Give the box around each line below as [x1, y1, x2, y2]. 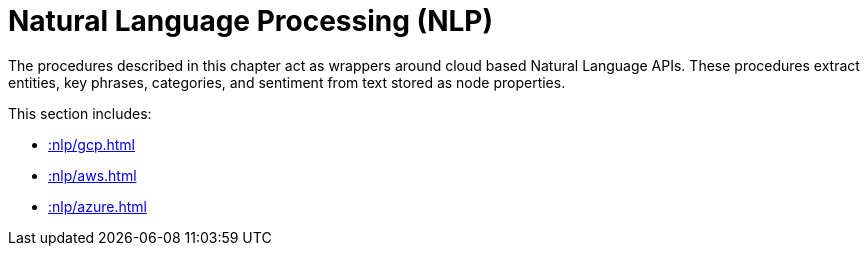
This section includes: [8, 104, 152, 122]
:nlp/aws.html [48, 166, 137, 184]
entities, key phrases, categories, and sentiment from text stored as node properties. [8, 73, 566, 91]
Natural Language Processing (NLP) [8, 4, 493, 38]
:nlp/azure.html [48, 197, 147, 215]
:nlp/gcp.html [48, 135, 136, 153]
